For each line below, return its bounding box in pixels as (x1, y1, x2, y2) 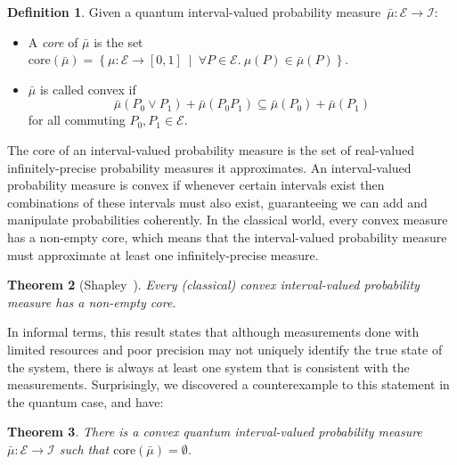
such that (59, 439, 110, 458)
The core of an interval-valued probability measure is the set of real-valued (7, 140, 414, 159)
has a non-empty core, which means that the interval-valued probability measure (7, 227, 447, 246)
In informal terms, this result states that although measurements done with (7, 322, 420, 341)
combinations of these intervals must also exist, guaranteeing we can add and (7, 192, 428, 211)
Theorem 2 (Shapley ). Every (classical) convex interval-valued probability (7, 275, 420, 294)
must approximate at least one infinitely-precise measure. (7, 245, 319, 264)
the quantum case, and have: (7, 392, 164, 411)
